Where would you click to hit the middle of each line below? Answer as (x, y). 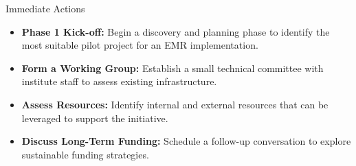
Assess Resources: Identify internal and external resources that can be (175, 104)
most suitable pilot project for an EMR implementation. (140, 45)
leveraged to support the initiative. (95, 118)
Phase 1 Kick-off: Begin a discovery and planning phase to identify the (176, 31)
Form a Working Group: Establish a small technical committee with (173, 68)
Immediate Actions (45, 8)
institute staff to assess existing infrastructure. (119, 81)
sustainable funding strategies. (85, 154)
